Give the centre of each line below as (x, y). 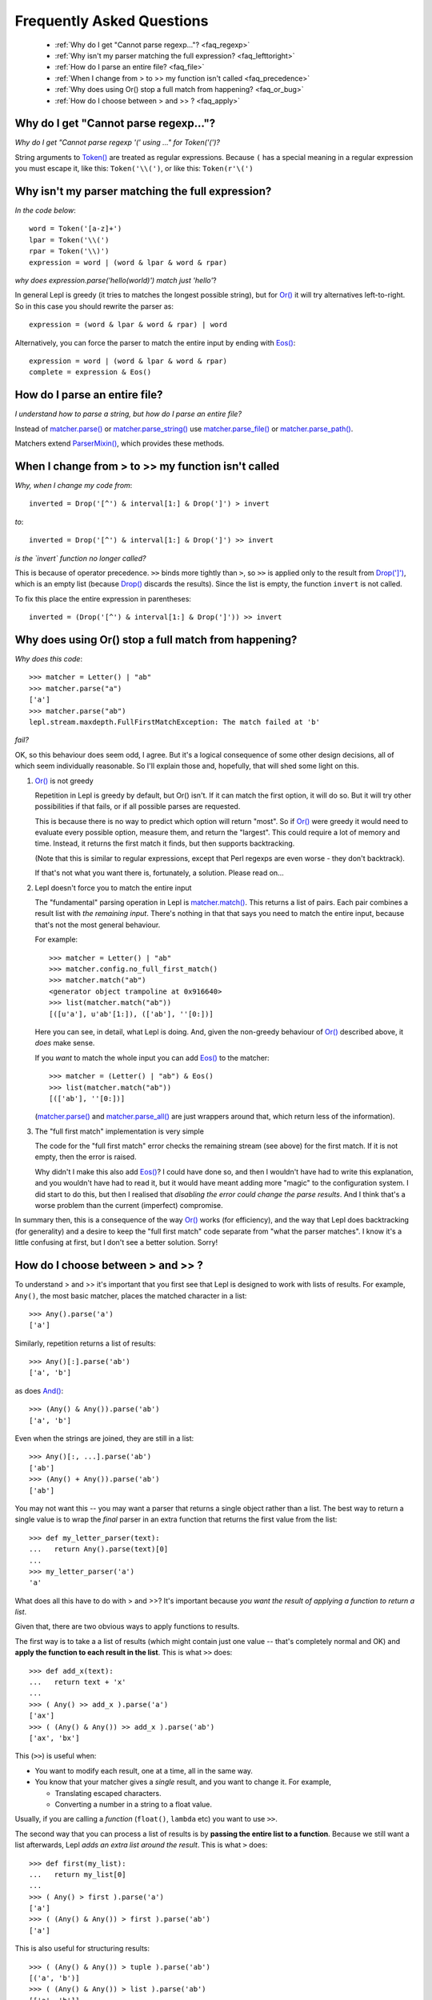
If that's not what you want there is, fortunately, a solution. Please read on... (159, 873)
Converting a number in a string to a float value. (133, 1804)
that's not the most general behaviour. (98, 925)
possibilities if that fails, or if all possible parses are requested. (138, 806)
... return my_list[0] (78, 1874)
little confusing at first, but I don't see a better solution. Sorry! (116, 1242)
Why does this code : (49, 659)
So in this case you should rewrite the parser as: (94, 306)
